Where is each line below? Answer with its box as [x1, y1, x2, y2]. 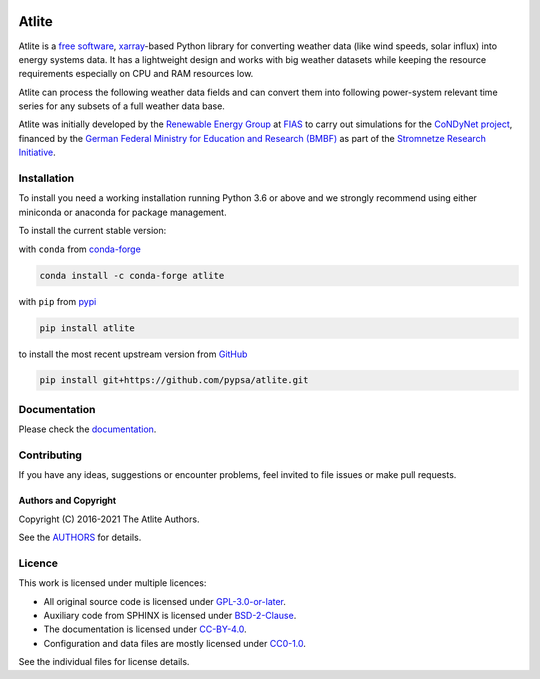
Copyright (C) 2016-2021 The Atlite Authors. [18, 513, 200, 525]
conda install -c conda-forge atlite [39, 270, 225, 281]
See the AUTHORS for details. [18, 531, 142, 544]
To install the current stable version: [18, 225, 167, 237]
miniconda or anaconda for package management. [18, 206, 227, 218]
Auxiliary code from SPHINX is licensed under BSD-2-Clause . [43, 610, 297, 622]
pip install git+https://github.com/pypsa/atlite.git [39, 375, 309, 386]
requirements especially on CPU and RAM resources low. [18, 68, 254, 80]
